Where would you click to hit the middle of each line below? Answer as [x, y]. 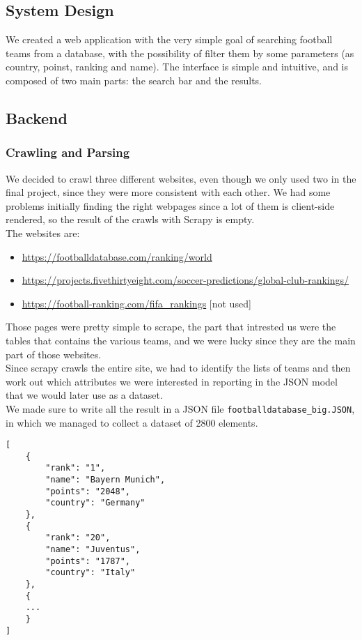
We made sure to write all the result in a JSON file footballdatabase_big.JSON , [180, 408]
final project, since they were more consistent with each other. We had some [168, 192]
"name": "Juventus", [93, 550]
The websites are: [43, 233]
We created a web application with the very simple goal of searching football [169, 39]
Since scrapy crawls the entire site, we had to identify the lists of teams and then [178, 368]
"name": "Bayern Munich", [105, 480]
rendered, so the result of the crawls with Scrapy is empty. [130, 219]
